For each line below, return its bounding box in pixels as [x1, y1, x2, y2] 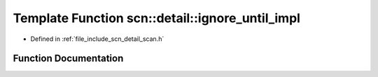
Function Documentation [13, 53, 124, 65]
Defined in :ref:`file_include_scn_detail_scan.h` [30, 35, 164, 43]
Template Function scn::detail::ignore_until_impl [13, 10, 301, 26]
